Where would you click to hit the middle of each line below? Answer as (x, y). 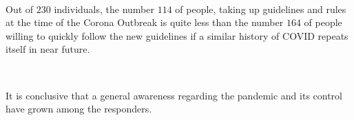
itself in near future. (48, 49)
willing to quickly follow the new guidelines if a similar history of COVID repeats (177, 35)
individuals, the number (104, 9)
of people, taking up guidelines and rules (261, 9)
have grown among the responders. (79, 109)
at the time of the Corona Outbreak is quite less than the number (145, 22)
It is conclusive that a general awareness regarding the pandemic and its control (174, 95)
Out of (20, 9)
